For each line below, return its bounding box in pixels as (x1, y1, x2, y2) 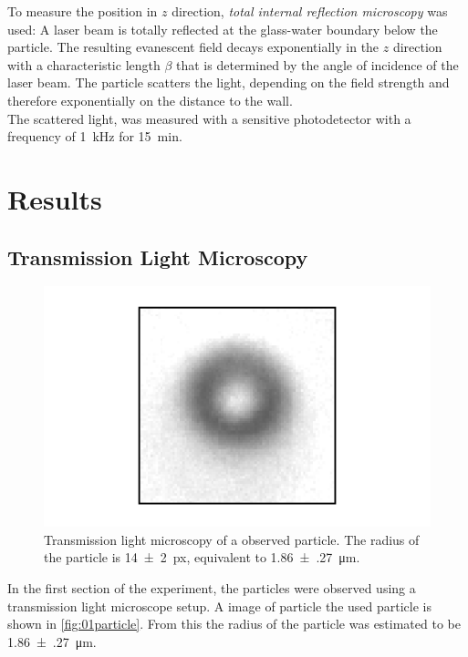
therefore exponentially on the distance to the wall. (7, 90, 293, 109)
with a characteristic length (7, 55, 161, 74)
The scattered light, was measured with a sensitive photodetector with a (7, 108, 411, 128)
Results (7, 180, 102, 217)
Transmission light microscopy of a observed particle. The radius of (44, 529, 420, 549)
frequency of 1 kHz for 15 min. (7, 127, 182, 146)
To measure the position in (7, 2, 158, 20)
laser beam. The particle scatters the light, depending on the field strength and (7, 73, 450, 92)
